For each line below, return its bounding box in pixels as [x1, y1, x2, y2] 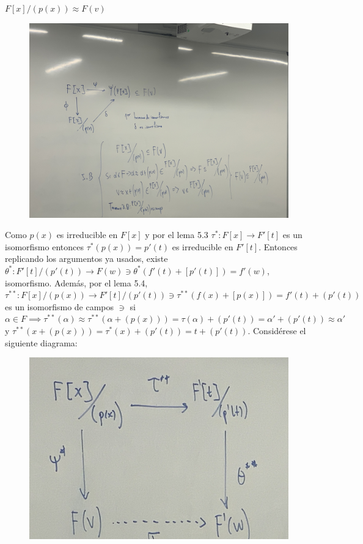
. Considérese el [248, 324, 306, 337]
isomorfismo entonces [5, 240, 84, 253]
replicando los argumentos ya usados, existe [5, 252, 168, 265]
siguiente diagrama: [5, 336, 78, 349]
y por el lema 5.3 [145, 228, 208, 241]
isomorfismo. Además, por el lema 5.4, [5, 276, 148, 289]
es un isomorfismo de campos [5, 300, 114, 313]
